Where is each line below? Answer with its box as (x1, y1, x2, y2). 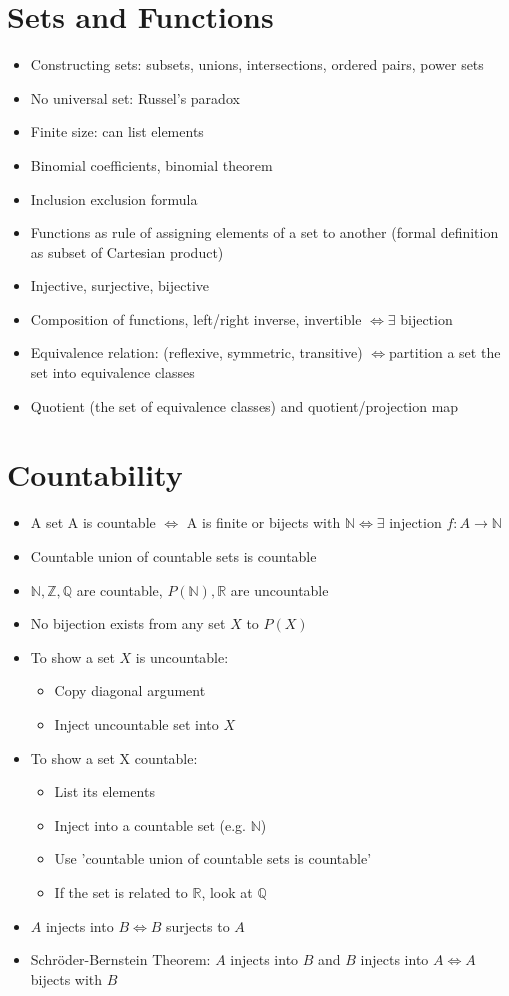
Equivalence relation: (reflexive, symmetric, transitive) (30, 342, 363, 363)
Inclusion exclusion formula (30, 188, 198, 209)
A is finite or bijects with (186, 512, 341, 533)
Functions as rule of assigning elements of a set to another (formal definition (30, 222, 499, 243)
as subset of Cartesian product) (30, 241, 224, 262)
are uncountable (230, 579, 329, 600)
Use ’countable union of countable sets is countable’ (54, 848, 372, 869)
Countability (7, 454, 183, 495)
